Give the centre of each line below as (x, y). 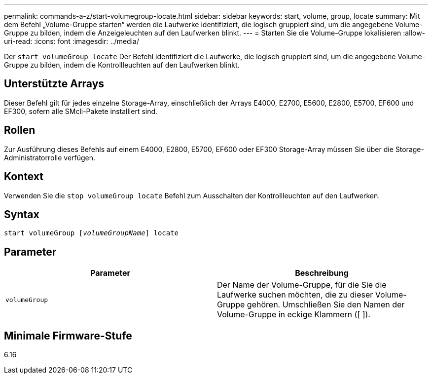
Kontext (24, 177)
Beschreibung (322, 273)
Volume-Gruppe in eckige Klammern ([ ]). (294, 315)
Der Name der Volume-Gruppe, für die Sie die (302, 285)
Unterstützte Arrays (54, 84)
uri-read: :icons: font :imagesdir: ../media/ (72, 41)
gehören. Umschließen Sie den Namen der (326, 305)
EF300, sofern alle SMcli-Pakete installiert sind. (81, 111)
